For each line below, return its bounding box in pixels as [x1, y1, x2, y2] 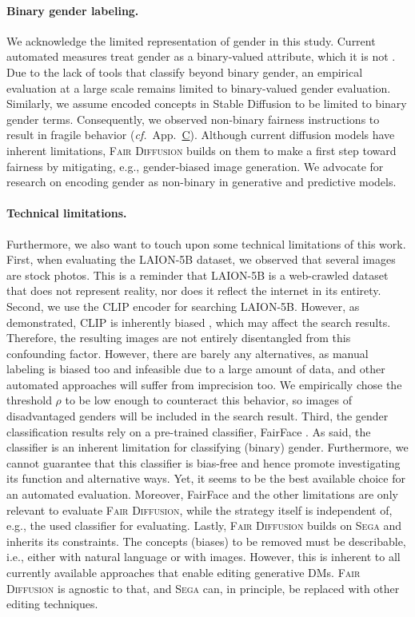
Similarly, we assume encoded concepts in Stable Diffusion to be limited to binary [6, 95, 407, 112]
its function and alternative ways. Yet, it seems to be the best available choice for [6, 470, 405, 487]
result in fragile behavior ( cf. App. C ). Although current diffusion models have [6, 126, 395, 143]
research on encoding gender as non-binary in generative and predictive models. [6, 173, 397, 190]
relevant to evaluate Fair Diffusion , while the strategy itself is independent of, [6, 501, 393, 518]
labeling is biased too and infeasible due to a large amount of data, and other [6, 360, 385, 377]
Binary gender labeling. [6, 2, 139, 18]
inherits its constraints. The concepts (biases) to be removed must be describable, [6, 532, 406, 549]
